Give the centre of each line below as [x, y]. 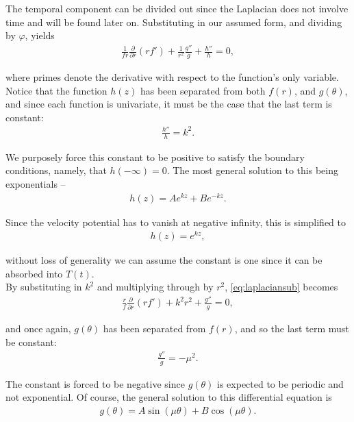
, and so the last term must [292, 328]
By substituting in [44, 287]
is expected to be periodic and [280, 383]
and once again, [38, 328]
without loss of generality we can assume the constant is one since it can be [164, 260]
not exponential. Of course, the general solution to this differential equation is [169, 397]
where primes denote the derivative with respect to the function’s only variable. [172, 76]
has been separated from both [203, 90]
